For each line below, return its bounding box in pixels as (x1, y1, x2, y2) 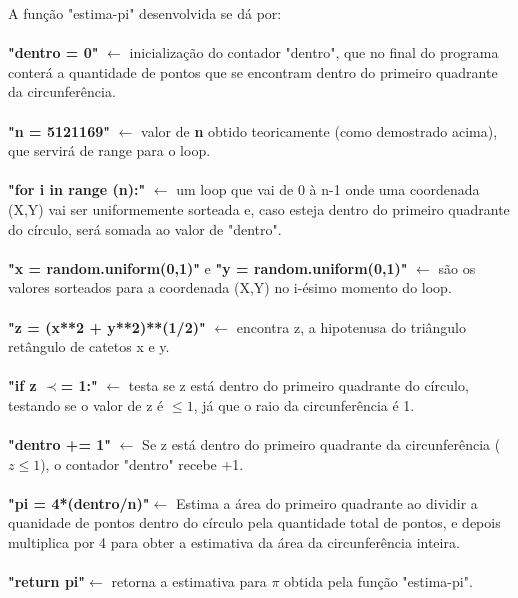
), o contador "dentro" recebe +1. (40, 453, 244, 474)
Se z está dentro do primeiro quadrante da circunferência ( (142, 434, 501, 455)
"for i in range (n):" (8, 179, 146, 200)
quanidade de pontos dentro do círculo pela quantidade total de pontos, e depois (8, 512, 501, 533)
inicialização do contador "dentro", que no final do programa (129, 42, 499, 63)
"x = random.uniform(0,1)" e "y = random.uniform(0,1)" (8, 257, 408, 278)
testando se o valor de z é (8, 394, 164, 415)
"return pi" (8, 571, 86, 592)
